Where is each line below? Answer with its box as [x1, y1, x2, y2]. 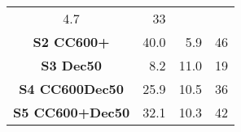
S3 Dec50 [41, 56, 102, 75]
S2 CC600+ [33, 32, 110, 51]
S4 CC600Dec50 [19, 79, 125, 98]
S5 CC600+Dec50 [13, 103, 130, 121]
